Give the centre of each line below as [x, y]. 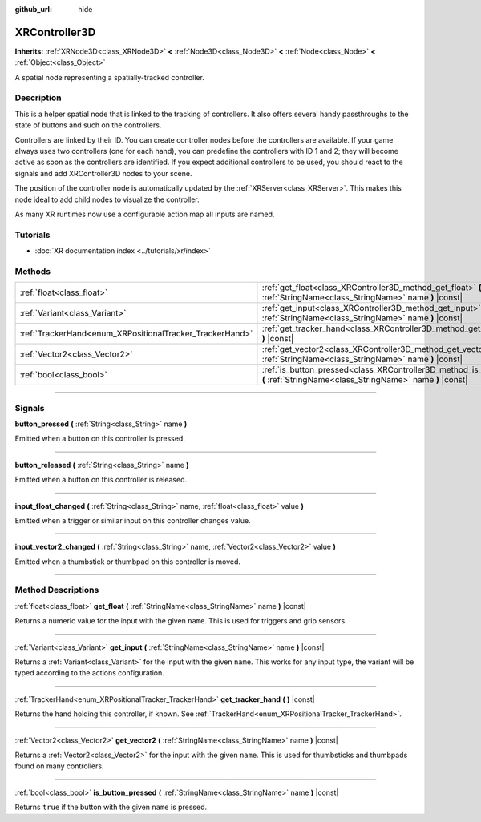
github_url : [33, 9]
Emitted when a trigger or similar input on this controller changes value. [133, 520]
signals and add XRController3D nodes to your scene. [103, 173]
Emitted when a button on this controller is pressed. [100, 439]
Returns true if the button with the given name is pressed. [111, 807]
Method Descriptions [57, 590]
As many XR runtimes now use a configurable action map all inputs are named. [145, 214]
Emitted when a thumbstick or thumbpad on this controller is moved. [127, 562]
